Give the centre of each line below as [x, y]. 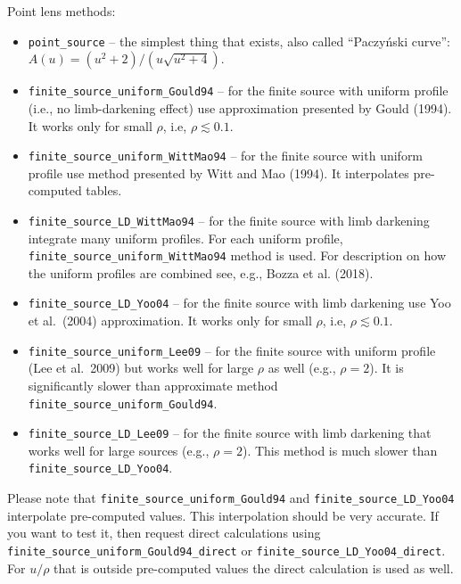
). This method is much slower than [340, 450]
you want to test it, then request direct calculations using [164, 533]
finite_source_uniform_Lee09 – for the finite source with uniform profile [232, 350]
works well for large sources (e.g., [119, 450]
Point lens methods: [62, 11]
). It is [387, 368]
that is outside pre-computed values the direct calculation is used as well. [254, 568]
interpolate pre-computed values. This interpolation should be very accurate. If [223, 515]
